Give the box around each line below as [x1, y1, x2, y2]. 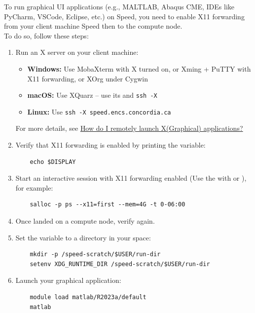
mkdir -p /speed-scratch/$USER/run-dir [30, 251, 161, 258]
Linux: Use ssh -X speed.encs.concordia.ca [27, 106, 171, 117]
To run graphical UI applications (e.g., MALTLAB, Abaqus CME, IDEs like [4, 1, 235, 11]
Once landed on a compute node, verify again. [15, 216, 155, 226]
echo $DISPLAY [30, 158, 76, 165]
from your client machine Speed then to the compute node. [4, 21, 182, 31]
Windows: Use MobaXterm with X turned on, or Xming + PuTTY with [27, 63, 251, 74]
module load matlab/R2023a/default [30, 294, 146, 301]
